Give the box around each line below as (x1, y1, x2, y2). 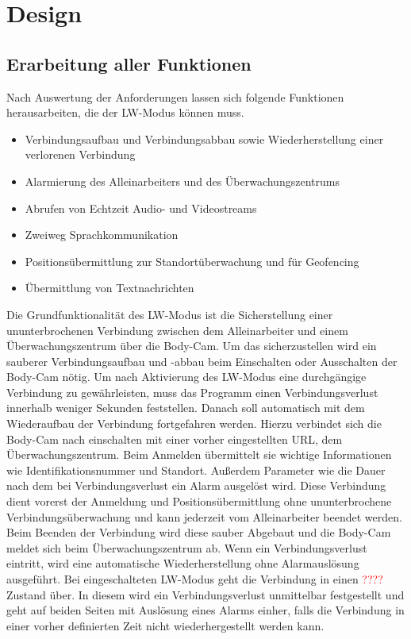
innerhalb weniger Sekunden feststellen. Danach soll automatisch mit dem (6, 399, 365, 416)
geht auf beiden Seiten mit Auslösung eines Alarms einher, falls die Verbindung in (6, 602, 405, 618)
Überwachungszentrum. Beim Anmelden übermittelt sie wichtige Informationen (6, 446, 392, 463)
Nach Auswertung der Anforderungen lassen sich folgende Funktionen (6, 88, 344, 105)
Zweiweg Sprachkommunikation (25, 226, 179, 243)
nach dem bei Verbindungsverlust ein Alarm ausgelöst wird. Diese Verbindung (6, 477, 386, 494)
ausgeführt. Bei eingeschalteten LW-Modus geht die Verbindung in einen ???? (6, 571, 383, 587)
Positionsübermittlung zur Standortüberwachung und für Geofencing (25, 252, 359, 269)
